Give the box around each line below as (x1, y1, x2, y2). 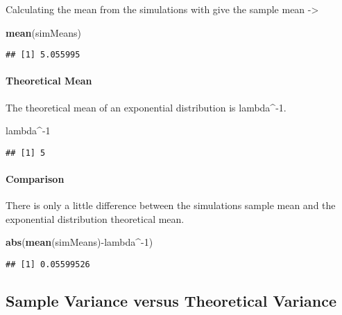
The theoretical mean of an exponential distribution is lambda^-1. (6, 100, 287, 114)
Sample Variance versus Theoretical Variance (6, 290, 337, 312)
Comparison (6, 172, 65, 186)
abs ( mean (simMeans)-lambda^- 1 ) (6, 235, 153, 249)
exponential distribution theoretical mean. (6, 211, 185, 226)
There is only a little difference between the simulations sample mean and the (6, 198, 336, 213)
